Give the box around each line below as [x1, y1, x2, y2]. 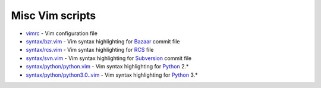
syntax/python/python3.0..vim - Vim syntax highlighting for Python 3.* [26, 71, 199, 78]
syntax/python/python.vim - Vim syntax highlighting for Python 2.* [26, 63, 189, 70]
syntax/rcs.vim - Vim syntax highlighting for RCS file [26, 46, 154, 54]
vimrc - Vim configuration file [26, 30, 98, 37]
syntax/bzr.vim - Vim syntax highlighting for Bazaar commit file [26, 37, 180, 45]
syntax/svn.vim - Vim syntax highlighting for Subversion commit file [26, 54, 192, 62]
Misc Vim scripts [11, 9, 96, 22]
